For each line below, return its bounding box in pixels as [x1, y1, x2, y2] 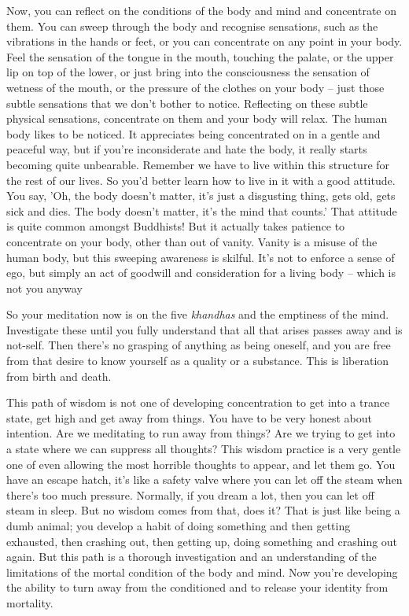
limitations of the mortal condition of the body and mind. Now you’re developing [6, 563, 398, 580]
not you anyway [6, 279, 83, 296]
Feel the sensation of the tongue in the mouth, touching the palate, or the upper [6, 48, 394, 65]
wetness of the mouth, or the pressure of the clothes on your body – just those [6, 79, 385, 95]
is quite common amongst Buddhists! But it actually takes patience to [6, 218, 345, 234]
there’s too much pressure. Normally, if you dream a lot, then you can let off [6, 486, 374, 503]
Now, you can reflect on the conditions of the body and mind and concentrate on [6, 2, 397, 18]
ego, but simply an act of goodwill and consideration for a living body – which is [6, 264, 396, 281]
